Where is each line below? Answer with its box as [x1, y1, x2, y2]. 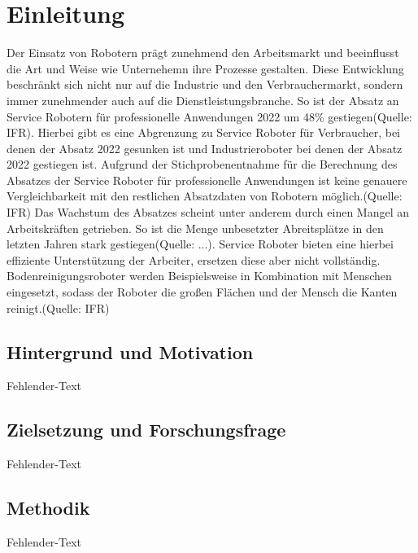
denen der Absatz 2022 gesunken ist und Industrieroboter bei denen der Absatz [7, 139, 403, 156]
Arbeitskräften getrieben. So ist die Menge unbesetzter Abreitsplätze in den [7, 219, 384, 236]
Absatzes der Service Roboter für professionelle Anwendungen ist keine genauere [7, 171, 407, 188]
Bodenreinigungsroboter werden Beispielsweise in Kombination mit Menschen [7, 267, 392, 284]
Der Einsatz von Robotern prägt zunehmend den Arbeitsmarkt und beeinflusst [7, 44, 399, 61]
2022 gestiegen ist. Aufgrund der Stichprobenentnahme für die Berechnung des [7, 156, 398, 173]
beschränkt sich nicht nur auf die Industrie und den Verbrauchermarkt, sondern [7, 76, 403, 93]
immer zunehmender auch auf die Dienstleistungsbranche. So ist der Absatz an [7, 91, 399, 108]
